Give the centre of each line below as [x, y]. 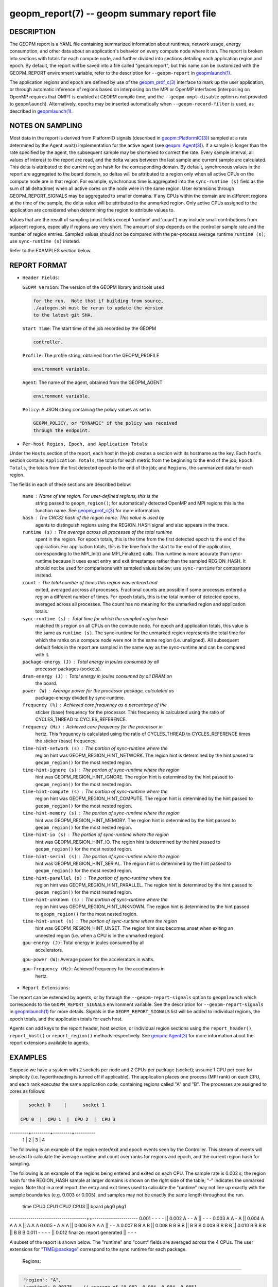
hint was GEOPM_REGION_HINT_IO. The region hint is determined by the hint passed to [128, 842]
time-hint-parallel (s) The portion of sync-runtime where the [97, 878]
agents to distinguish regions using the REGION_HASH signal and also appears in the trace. [132, 525]
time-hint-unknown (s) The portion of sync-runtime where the [95, 899]
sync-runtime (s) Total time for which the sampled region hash [95, 618]
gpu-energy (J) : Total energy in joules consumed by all [83, 943]
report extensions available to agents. [49, 1042]
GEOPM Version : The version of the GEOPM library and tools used [93, 287]
